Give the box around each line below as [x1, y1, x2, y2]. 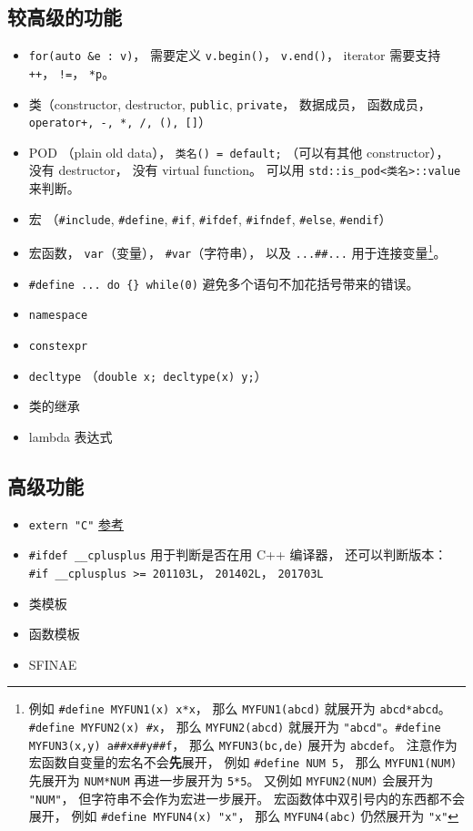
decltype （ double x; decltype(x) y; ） [28, 365, 267, 385]
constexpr [28, 340, 88, 354]
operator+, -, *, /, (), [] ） [28, 112, 211, 131]
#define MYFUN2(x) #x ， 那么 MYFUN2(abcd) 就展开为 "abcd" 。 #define [28, 717, 441, 736]
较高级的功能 [7, 3, 122, 31]
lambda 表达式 [28, 426, 113, 446]
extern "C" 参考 [28, 514, 125, 533]
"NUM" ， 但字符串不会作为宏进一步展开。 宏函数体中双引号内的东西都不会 [28, 788, 465, 807]
